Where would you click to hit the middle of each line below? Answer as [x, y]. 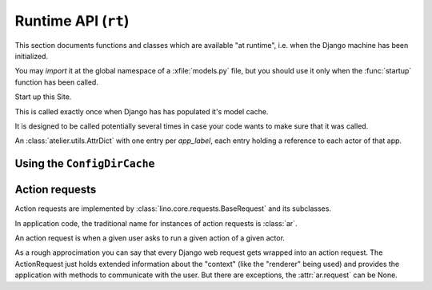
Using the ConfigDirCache [85, 164]
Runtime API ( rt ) [72, 21]
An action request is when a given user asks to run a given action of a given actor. [150, 238]
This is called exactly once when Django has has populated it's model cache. [142, 111]
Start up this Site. [43, 97]
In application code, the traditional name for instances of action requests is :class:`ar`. [156, 223]
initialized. [31, 56]
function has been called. [57, 82]
